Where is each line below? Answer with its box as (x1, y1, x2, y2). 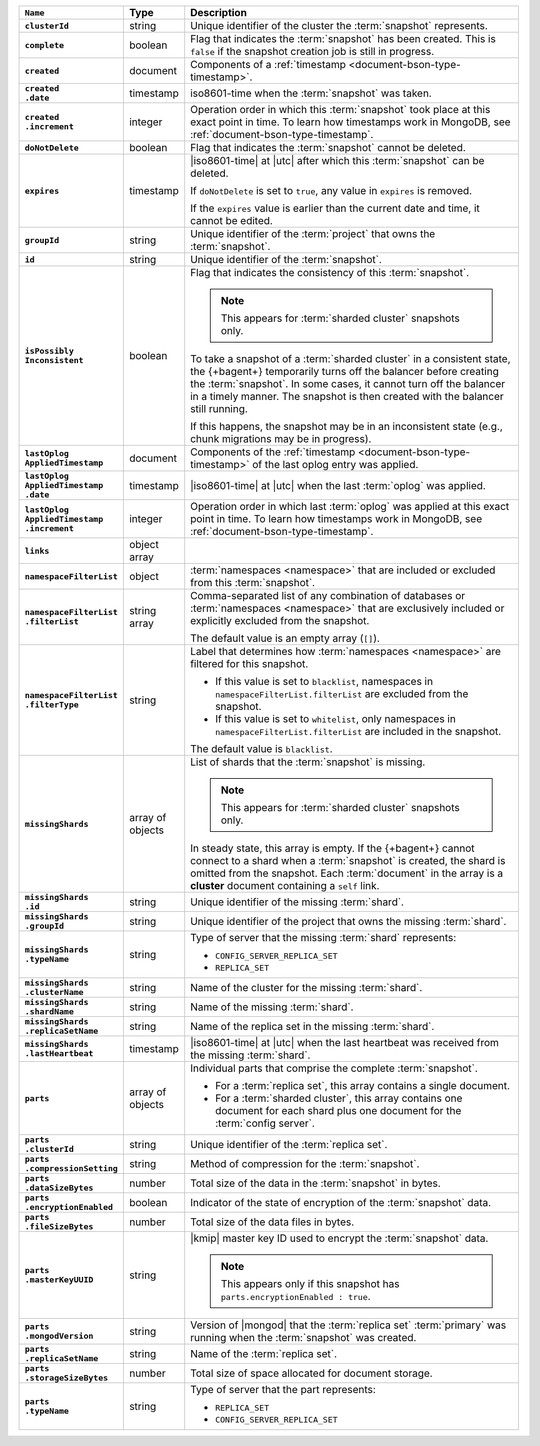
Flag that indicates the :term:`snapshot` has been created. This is (190, 32, 497, 45)
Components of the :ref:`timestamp (190, 445, 356, 459)
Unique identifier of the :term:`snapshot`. (190, 253, 382, 266)
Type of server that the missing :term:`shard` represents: (190, 931, 457, 944)
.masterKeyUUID (24, 1275, 94, 1285)
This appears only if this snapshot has (220, 1277, 400, 1290)
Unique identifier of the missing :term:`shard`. (190, 895, 405, 909)
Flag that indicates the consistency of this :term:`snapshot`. (190, 266, 470, 279)
